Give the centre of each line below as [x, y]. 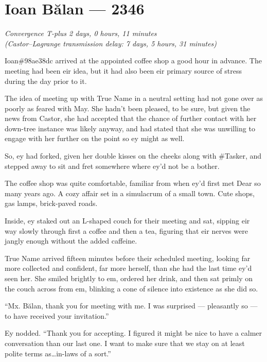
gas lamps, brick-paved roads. [51, 203]
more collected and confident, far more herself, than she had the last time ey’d [128, 268]
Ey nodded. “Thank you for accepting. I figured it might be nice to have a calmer [133, 333]
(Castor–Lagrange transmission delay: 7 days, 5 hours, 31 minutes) [111, 43]
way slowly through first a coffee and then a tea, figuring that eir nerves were [126, 230]
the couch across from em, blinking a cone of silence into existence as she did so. [131, 288]
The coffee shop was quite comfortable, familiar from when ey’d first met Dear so [133, 183]
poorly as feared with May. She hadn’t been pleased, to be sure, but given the [128, 108]
